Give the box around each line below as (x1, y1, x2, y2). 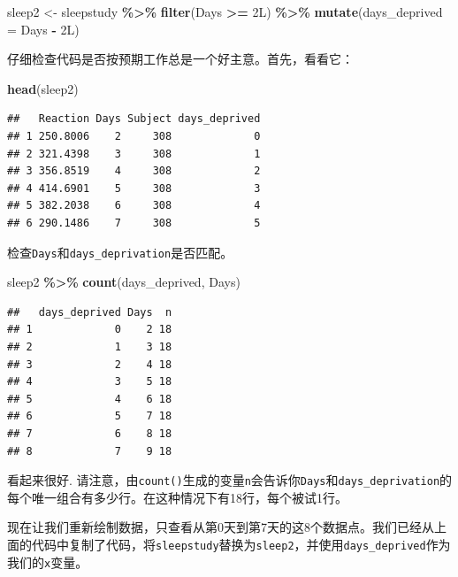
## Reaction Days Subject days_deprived (7, 112, 261, 126)
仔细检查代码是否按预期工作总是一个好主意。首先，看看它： (7, 50, 354, 68)
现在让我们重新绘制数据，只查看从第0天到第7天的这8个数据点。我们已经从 (7, 518, 434, 536)
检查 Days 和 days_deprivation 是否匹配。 (7, 242, 233, 261)
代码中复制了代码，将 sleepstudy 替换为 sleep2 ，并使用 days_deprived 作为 (31, 535, 451, 553)
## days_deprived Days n (7, 305, 172, 319)
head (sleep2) (7, 79, 79, 97)
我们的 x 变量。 (7, 552, 88, 571)
